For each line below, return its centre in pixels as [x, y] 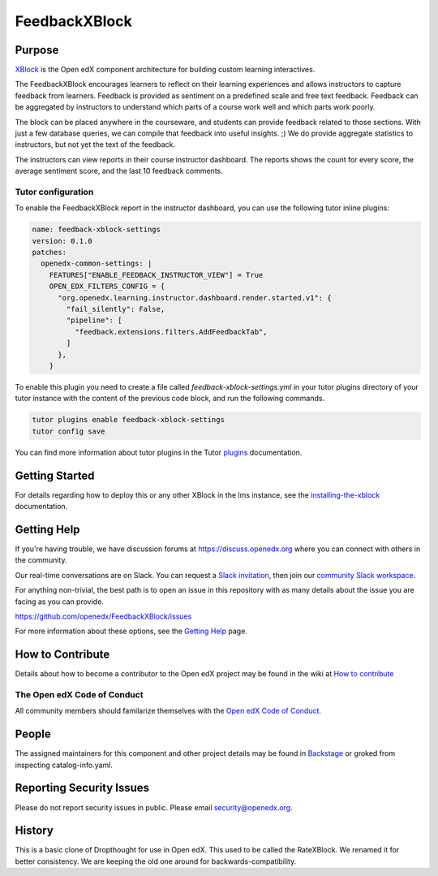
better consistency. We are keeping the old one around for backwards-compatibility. [156, 861]
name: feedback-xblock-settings [97, 230]
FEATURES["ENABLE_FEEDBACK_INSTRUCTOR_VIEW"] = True [156, 275]
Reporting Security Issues [82, 788]
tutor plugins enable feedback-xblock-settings [128, 420]
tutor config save [69, 431]
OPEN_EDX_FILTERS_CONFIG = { [107, 287]
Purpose [37, 50]
